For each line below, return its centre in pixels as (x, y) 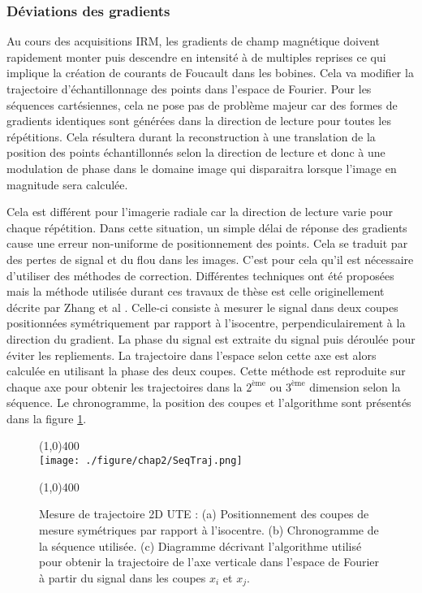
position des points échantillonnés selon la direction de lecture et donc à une (196, 152)
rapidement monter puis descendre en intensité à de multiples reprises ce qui (196, 56)
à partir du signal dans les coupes (123, 577)
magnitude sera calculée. (67, 184)
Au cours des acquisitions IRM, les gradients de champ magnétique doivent (193, 41)
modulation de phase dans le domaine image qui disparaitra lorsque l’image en (202, 168)
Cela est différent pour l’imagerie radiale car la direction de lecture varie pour (200, 212)
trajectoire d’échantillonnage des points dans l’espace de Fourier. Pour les (189, 89)
